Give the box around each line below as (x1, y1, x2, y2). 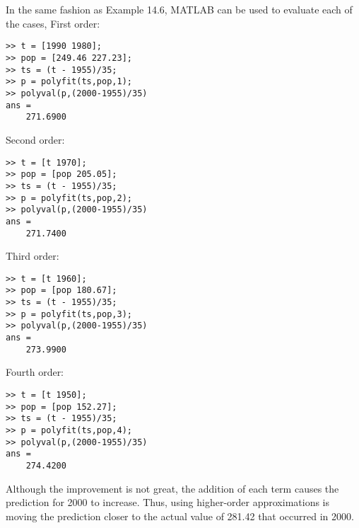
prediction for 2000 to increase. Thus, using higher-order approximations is (6, 495, 330, 510)
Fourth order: (6, 365, 64, 379)
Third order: (6, 248, 59, 263)
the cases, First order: (6, 16, 100, 30)
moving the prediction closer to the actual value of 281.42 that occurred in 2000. (6, 508, 354, 523)
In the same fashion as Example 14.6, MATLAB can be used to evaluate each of (6, 2, 353, 17)
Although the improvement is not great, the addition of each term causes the (6, 481, 339, 495)
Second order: (6, 132, 65, 147)
